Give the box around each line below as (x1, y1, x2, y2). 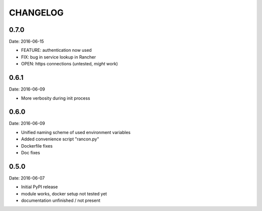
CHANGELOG (9, 7, 64, 18)
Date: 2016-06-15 (9, 39, 44, 45)
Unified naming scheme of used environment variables (21, 129, 131, 135)
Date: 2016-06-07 (9, 175, 45, 181)
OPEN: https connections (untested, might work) (21, 61, 118, 67)
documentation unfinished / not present (21, 197, 100, 203)
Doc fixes (21, 150, 40, 155)
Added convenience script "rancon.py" (21, 136, 99, 142)
